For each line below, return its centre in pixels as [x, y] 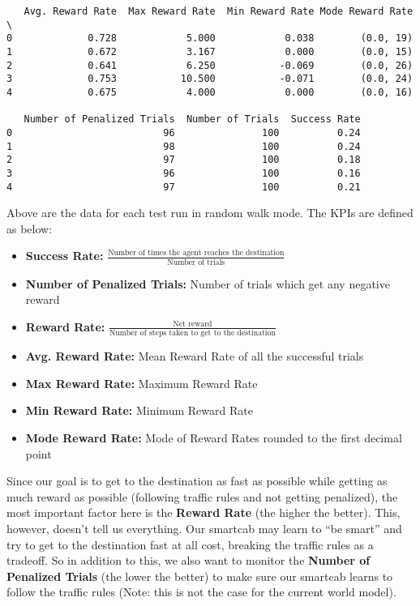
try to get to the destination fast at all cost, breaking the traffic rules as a [190, 544]
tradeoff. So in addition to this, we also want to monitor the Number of [189, 560]
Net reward [193, 324]
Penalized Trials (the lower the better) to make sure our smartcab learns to [200, 576]
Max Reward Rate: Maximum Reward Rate [141, 383]
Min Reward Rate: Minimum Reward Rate [139, 410]
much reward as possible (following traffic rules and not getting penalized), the [202, 496]
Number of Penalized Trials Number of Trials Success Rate [192, 119]
